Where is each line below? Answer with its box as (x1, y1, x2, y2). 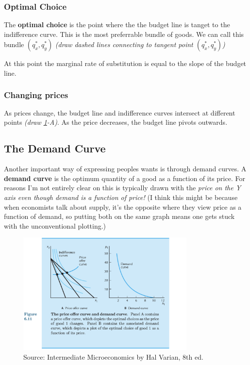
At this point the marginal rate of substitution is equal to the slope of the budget (4, 58, 247, 68)
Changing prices (4, 88, 68, 100)
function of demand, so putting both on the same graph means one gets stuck (4, 211, 235, 221)
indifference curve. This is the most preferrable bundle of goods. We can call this (4, 29, 244, 39)
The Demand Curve (4, 141, 106, 156)
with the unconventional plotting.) (4, 220, 106, 231)
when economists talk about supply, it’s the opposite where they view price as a (4, 201, 242, 212)
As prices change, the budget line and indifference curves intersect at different (4, 107, 235, 117)
